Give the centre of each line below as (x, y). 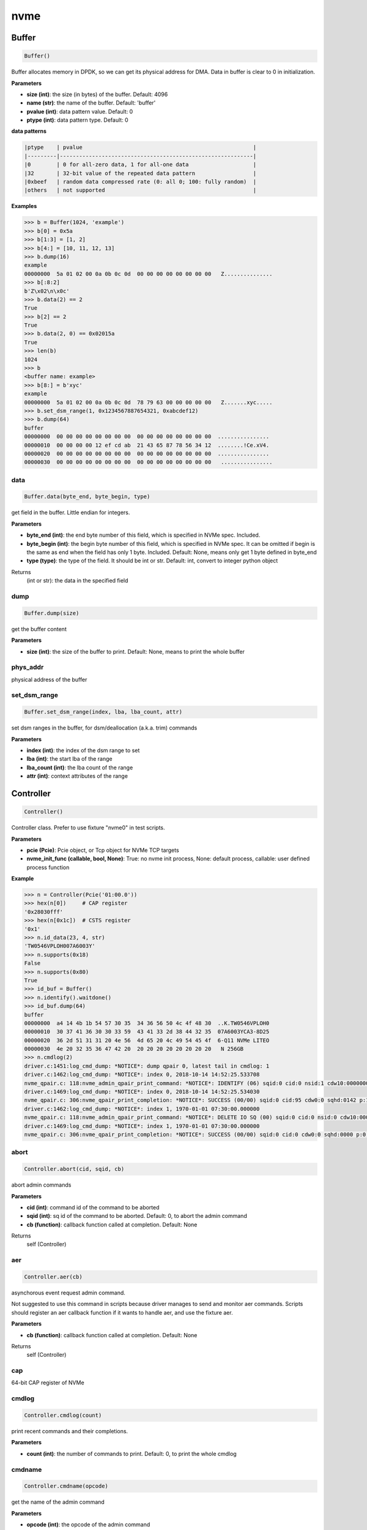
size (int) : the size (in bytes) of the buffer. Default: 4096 (97, 94)
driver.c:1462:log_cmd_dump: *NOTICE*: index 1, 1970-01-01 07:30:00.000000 (142, 1109)
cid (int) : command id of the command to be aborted (93, 1207)
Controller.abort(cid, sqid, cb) (74, 1169)
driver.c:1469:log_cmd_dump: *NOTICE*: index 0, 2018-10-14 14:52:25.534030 (142, 1092)
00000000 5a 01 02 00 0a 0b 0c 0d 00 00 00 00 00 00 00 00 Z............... (148, 274)
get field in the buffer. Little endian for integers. (71, 513)
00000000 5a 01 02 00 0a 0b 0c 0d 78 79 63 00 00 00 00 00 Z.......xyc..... (148, 402)
